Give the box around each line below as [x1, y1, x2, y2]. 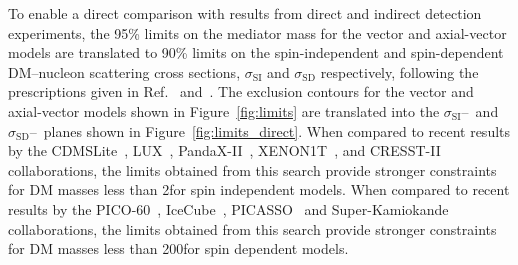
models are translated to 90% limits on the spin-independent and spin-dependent [8, 42, 504, 63]
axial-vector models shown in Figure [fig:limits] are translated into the [8, 100, 440, 121]
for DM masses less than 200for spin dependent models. [8, 238, 349, 259]
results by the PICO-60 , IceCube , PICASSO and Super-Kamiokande [8, 198, 449, 219]
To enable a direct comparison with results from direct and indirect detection [8, 3, 482, 23]
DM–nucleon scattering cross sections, [8, 61, 241, 82]
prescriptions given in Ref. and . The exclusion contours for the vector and [8, 81, 474, 102]
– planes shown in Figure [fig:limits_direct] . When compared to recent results [29, 120, 511, 141]
